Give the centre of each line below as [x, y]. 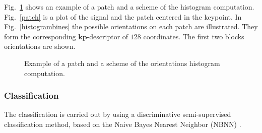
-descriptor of [108, 36]
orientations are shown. [40, 46]
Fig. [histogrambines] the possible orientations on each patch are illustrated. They [131, 26]
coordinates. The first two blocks [194, 36]
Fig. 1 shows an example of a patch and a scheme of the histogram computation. [129, 7]
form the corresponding [40, 36]
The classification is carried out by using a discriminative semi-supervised [118, 114]
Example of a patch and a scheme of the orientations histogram [122, 63]
